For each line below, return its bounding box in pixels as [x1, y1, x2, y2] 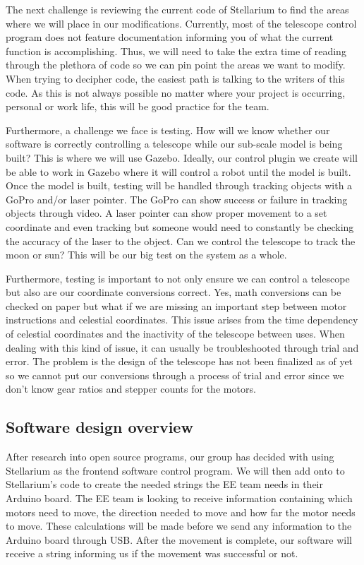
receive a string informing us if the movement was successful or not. [6, 546, 298, 561]
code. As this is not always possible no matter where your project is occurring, [6, 85, 346, 100]
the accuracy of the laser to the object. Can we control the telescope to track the [6, 233, 356, 248]
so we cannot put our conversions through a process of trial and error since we [6, 367, 344, 382]
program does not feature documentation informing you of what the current [6, 30, 334, 44]
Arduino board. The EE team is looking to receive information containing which [6, 491, 353, 506]
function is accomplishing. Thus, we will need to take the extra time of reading [6, 43, 346, 58]
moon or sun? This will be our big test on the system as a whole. [6, 247, 287, 262]
